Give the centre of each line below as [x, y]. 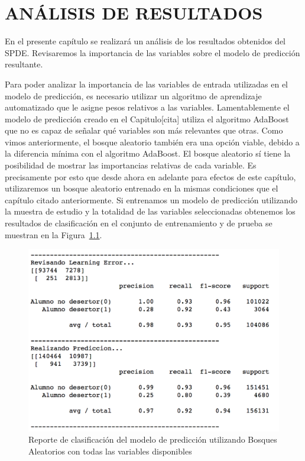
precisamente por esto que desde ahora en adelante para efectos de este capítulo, [150, 176]
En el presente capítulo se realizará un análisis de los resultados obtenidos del [145, 41]
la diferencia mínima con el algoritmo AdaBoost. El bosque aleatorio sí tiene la [148, 153]
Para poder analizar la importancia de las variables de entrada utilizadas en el [147, 84]
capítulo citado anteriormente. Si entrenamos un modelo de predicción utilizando [151, 199]
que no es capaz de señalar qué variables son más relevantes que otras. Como [144, 130]
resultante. [24, 64]
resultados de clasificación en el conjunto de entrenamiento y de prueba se [139, 223]
